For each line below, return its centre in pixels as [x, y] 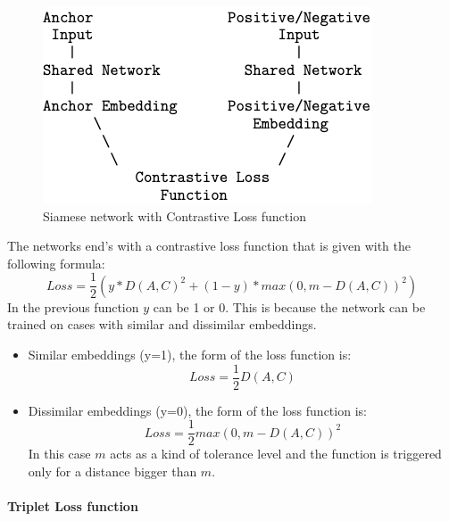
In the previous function [73, 306]
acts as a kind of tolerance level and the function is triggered [276, 454]
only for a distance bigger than [112, 471]
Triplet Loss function [73, 506]
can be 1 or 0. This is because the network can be [289, 306]
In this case [59, 454]
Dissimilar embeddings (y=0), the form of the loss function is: [197, 410]
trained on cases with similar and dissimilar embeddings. [162, 324]
